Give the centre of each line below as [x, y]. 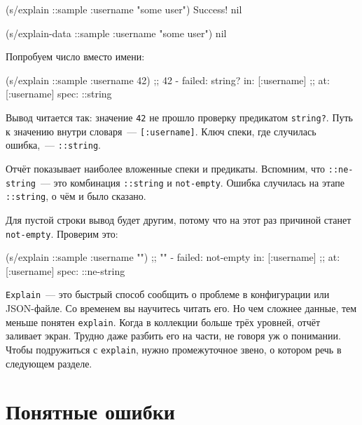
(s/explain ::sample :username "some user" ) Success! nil [124, 9]
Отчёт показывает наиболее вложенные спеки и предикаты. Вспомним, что [166, 168]
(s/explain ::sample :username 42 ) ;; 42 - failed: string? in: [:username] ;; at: [168, 80]
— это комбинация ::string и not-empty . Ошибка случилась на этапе [192, 182]
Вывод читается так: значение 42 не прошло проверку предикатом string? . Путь [179, 117]
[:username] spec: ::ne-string [65, 270]
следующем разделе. [49, 363]
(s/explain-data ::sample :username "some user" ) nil [116, 33]
